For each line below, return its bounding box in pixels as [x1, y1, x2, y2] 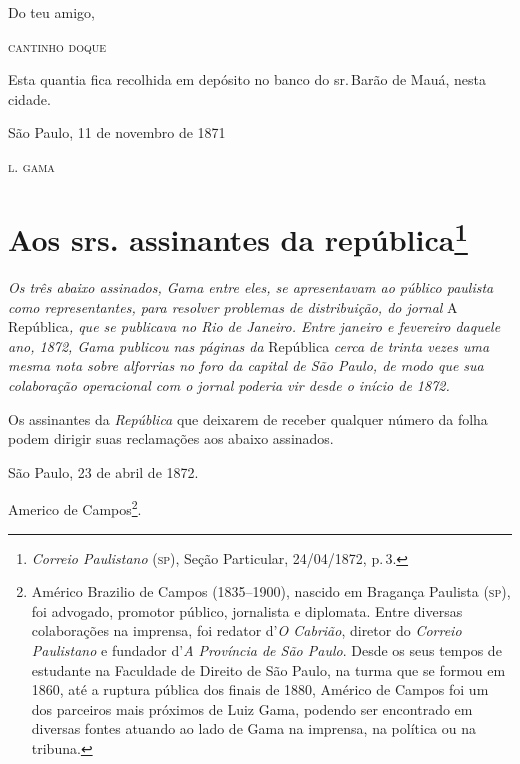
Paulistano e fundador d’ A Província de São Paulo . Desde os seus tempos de [31, 639, 502, 660]
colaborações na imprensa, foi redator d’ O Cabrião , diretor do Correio [31, 620, 462, 641]
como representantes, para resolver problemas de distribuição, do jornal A [8, 296, 458, 317]
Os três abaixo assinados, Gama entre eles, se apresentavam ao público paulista [8, 277, 494, 298]
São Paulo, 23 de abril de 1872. [8, 461, 199, 482]
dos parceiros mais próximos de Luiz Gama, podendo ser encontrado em [31, 698, 473, 719]
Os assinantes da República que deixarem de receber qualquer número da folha [8, 408, 488, 429]
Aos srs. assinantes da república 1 [8, 214, 468, 260]
